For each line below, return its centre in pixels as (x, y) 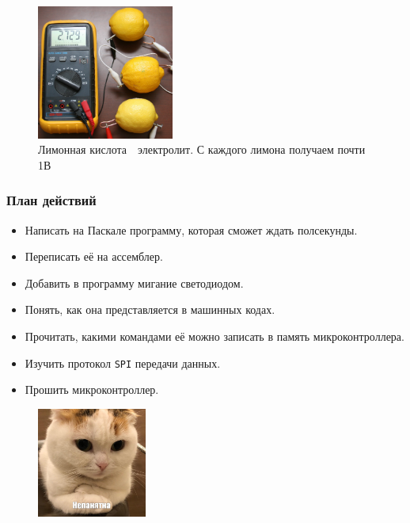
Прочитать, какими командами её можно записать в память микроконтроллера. (214, 336)
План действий (51, 200)
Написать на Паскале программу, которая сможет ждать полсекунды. (191, 229)
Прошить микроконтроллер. (92, 389)
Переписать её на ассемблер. (94, 256)
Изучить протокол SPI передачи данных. (123, 363)
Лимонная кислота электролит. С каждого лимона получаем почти (202, 149)
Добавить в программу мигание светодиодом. (134, 282)
